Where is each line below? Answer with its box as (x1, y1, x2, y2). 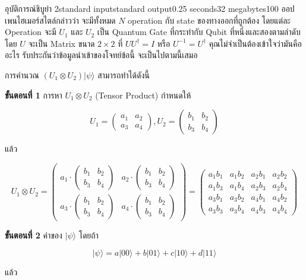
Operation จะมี (5, 26, 56, 38)
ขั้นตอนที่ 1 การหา (5, 88, 62, 101)
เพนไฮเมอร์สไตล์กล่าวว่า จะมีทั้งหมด (5, 14, 116, 26)
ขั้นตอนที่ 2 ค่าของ (5, 228, 62, 241)
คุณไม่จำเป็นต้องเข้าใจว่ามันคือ (209, 37, 302, 49)
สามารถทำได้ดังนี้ (97, 68, 150, 81)
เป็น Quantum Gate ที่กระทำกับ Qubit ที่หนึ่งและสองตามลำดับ (97, 26, 301, 38)
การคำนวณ (5, 68, 39, 81)
